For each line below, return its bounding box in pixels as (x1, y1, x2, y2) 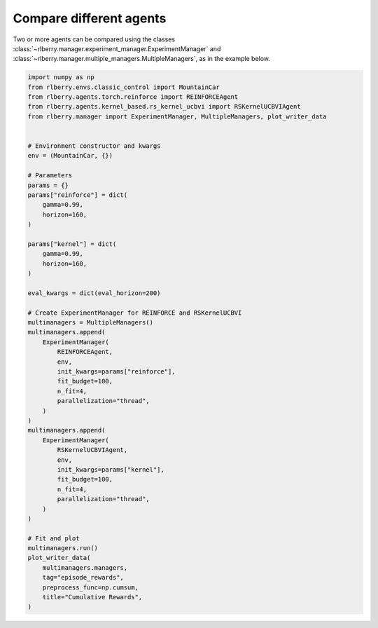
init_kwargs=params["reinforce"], (57, 368, 176, 376)
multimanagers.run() (27, 544, 98, 552)
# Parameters (27, 172, 73, 179)
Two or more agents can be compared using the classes (13, 35, 175, 43)
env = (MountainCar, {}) (27, 151, 113, 160)
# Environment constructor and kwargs (27, 142, 161, 150)
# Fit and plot (27, 534, 80, 542)
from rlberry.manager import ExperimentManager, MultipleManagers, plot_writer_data (27, 112, 327, 121)
